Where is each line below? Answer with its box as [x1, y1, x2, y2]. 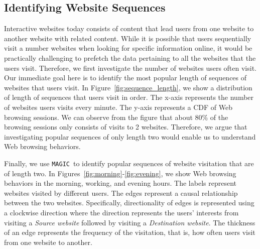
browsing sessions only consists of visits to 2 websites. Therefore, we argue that [4, 121, 247, 132]
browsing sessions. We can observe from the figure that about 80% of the [4, 111, 228, 122]
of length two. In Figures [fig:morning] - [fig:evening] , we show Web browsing [4, 168, 236, 178]
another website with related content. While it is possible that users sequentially [4, 33, 251, 43]
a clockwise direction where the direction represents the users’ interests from [4, 207, 239, 217]
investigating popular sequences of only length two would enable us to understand [4, 131, 256, 142]
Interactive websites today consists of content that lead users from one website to [4, 23, 254, 34]
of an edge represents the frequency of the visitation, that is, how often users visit [4, 227, 255, 237]
